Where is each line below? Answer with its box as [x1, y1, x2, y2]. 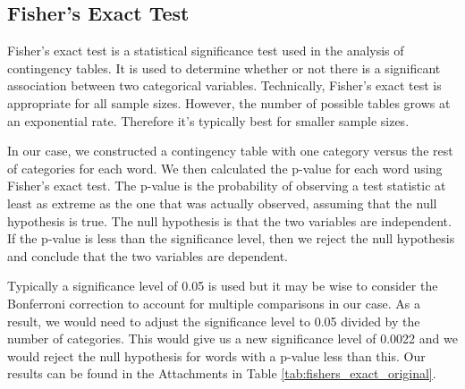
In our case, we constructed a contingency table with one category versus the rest [7, 141, 453, 160]
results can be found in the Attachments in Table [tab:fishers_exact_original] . [7, 364, 436, 383]
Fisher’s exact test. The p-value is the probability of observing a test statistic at [7, 176, 446, 195]
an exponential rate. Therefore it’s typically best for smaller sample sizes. [7, 111, 410, 130]
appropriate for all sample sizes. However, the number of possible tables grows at [7, 93, 451, 112]
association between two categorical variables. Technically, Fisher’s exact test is [7, 76, 442, 95]
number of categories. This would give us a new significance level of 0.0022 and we [7, 329, 458, 348]
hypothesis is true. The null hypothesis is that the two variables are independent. [7, 211, 452, 230]
